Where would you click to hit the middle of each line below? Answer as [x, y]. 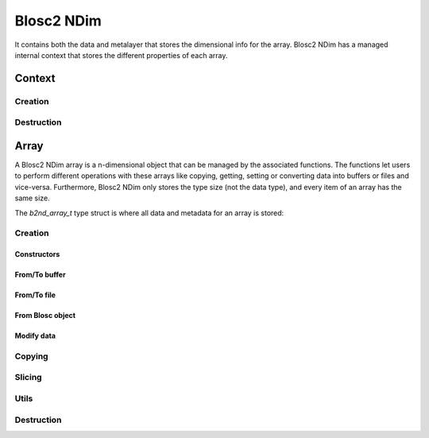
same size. [33, 198]
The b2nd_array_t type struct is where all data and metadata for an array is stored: [149, 213]
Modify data [35, 336]
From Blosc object [45, 316]
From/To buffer [41, 275]
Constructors [37, 254]
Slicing [29, 378]
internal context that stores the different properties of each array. [121, 55]
